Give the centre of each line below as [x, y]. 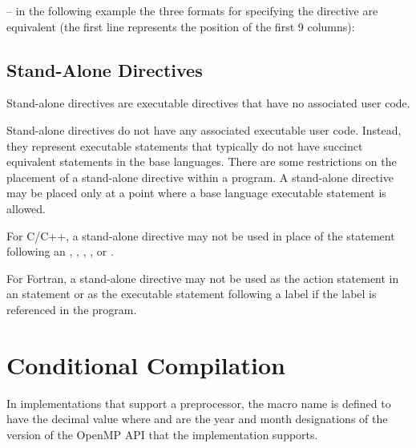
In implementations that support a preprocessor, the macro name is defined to [199, 403]
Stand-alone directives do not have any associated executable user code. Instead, [204, 129]
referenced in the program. [72, 309]
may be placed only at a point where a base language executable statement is [196, 193]
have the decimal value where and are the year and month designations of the [197, 419]
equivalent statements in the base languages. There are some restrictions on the [202, 161]
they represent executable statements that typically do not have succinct [185, 145]
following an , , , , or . [60, 251]
